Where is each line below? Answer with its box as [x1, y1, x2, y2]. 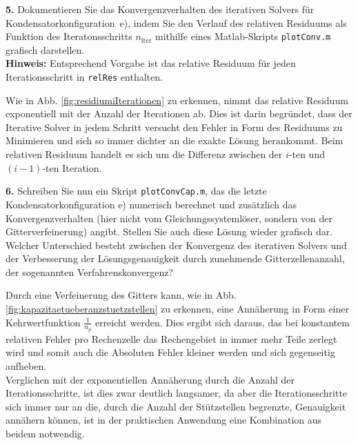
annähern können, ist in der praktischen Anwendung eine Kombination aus [6, 413, 322, 427]
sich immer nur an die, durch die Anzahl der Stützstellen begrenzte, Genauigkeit [6, 399, 346, 413]
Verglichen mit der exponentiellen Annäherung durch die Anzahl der [6, 372, 295, 386]
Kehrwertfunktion [6, 315, 81, 329]
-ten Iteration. [42, 160, 102, 175]
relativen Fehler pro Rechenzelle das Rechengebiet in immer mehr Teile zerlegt [6, 331, 337, 346]
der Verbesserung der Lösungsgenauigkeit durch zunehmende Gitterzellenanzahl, [6, 251, 345, 266]
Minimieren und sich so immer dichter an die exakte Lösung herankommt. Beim [6, 133, 344, 148]
